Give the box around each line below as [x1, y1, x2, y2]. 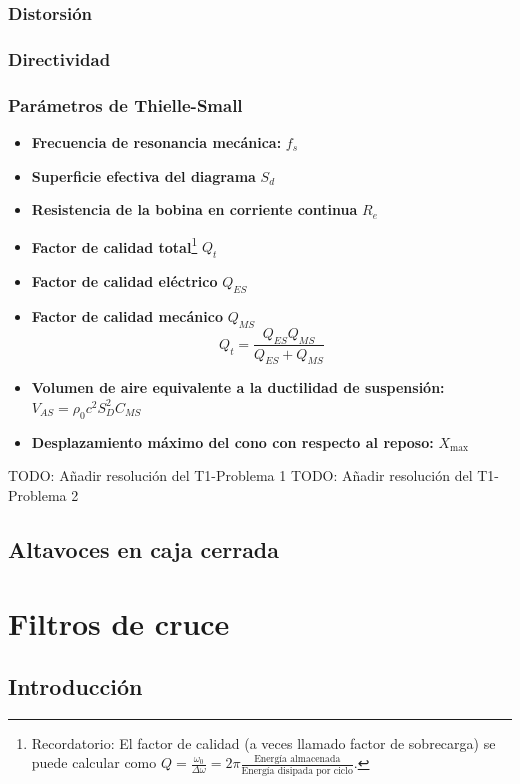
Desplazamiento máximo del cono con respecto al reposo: [31, 431, 434, 452]
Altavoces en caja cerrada [8, 533, 280, 564]
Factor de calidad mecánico [31, 305, 223, 326]
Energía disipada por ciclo [241, 765, 353, 776]
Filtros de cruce [8, 602, 230, 643]
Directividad [8, 46, 111, 71]
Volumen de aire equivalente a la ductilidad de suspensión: [31, 377, 445, 398]
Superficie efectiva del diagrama [31, 165, 256, 186]
